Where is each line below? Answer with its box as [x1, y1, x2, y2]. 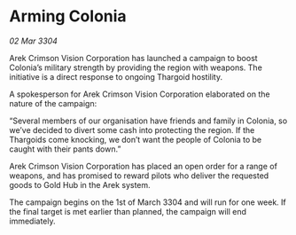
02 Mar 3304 [9, 35, 58, 46]
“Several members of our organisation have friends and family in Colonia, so [9, 115, 288, 126]
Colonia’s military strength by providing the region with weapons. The [9, 62, 263, 73]
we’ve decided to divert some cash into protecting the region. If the [9, 124, 255, 135]
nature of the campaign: [9, 98, 97, 108]
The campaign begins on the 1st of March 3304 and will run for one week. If [9, 197, 286, 208]
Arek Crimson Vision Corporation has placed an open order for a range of [9, 161, 277, 171]
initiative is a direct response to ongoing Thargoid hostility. [9, 71, 223, 82]
